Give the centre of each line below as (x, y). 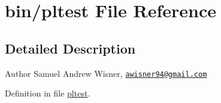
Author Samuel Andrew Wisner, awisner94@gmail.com (106, 73)
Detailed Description (70, 48)
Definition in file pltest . (48, 93)
